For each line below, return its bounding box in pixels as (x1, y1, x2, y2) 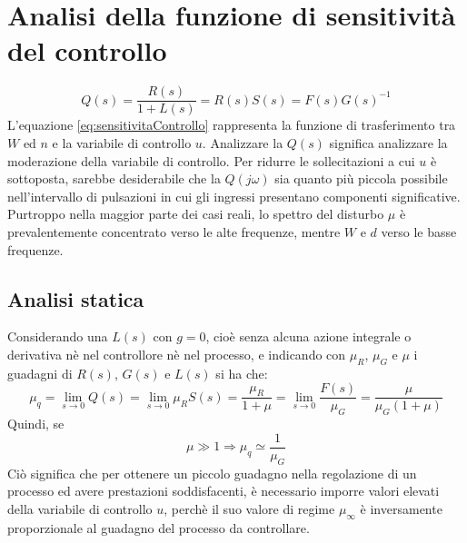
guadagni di (7, 363, 73, 382)
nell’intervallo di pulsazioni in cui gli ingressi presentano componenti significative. (7, 186, 461, 205)
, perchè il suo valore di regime (164, 499, 335, 518)
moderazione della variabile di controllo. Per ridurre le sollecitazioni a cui (7, 151, 415, 170)
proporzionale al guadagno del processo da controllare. (7, 518, 310, 537)
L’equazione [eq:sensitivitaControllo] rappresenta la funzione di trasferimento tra (7, 115, 456, 134)
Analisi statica (7, 284, 144, 312)
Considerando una (7, 327, 108, 346)
